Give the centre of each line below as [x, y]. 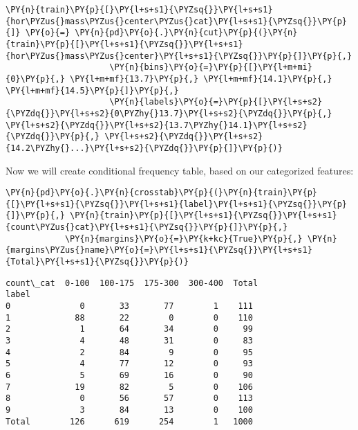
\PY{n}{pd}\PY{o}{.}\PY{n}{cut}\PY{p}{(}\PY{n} [186, 33]
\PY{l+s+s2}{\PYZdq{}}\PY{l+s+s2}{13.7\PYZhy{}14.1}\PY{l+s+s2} [157, 125]
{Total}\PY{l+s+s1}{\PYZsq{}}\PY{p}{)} [97, 262]
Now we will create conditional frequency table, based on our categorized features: [180, 170]
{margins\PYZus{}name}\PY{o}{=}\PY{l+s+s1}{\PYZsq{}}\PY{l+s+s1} [159, 250]
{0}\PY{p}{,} [35, 79]
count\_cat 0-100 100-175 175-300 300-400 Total [132, 283]
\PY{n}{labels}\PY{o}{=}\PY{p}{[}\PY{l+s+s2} [216, 102]
